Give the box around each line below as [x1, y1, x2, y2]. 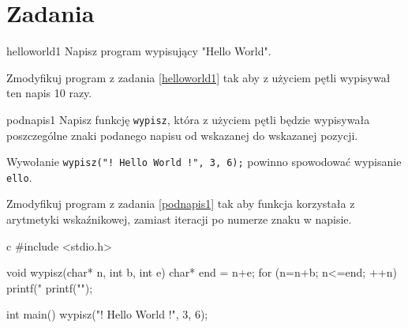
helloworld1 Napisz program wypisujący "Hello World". [6, 43, 271, 59]
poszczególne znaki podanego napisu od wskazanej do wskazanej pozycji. [6, 126, 358, 143]
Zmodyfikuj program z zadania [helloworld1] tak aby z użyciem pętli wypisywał [6, 69, 391, 85]
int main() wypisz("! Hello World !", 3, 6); [6, 306, 208, 322]
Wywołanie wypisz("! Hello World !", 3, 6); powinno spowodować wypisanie [6, 153, 402, 170]
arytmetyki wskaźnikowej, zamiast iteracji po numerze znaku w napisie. [6, 211, 352, 228]
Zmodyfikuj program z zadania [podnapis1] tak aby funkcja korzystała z [6, 195, 355, 212]
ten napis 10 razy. [6, 85, 92, 101]
